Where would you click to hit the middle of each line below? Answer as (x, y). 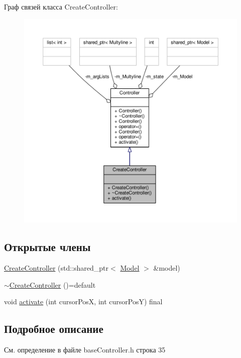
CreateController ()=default (52, 284)
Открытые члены (47, 247)
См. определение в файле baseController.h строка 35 (85, 350)
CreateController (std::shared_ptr (56, 268)
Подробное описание (54, 329)
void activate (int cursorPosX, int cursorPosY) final (83, 302)
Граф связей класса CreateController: (61, 7)
